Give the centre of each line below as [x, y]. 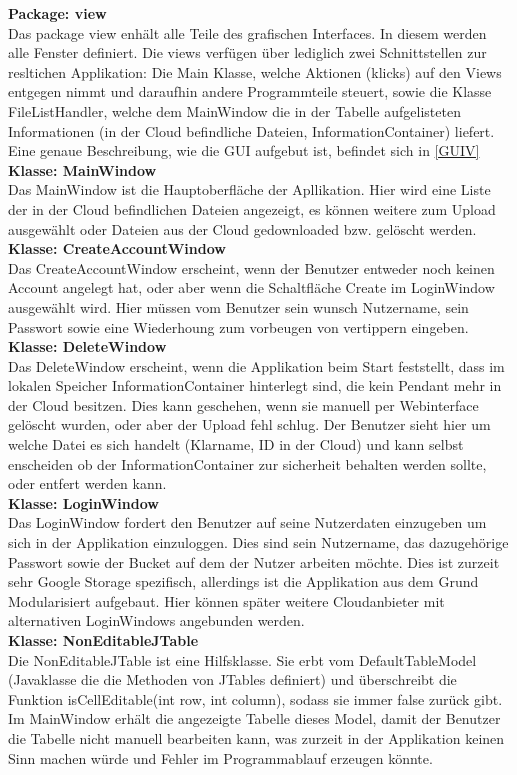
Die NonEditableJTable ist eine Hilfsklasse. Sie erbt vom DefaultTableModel [242, 659]
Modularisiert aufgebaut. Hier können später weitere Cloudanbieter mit [226, 600]
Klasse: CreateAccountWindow [117, 248]
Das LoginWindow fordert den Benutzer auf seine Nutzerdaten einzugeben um [247, 522]
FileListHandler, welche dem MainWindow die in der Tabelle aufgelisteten [234, 110]
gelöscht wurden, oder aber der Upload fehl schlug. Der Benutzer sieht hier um [249, 424]
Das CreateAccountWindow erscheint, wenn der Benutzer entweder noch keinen [251, 267]
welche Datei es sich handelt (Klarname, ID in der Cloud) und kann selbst [236, 444]
